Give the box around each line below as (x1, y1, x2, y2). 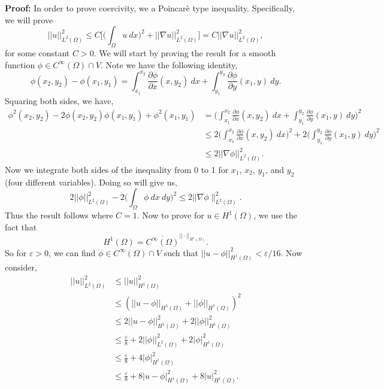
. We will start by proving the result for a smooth (93, 46, 276, 59)
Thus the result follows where (5, 209, 113, 221)
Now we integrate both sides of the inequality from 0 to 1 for (5, 163, 229, 175)
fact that (5, 220, 37, 233)
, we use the (253, 209, 297, 221)
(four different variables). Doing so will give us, (5, 175, 177, 188)
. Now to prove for (137, 209, 204, 221)
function (5, 58, 35, 71)
